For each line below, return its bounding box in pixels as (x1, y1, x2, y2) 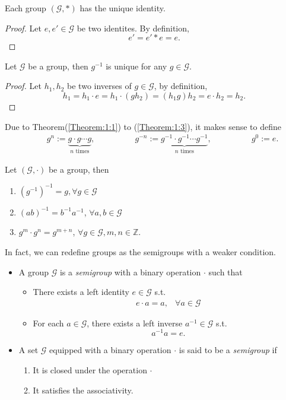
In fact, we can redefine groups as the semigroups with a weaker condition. (5, 245, 276, 258)
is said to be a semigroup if (179, 344, 277, 356)
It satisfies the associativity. (33, 383, 134, 396)
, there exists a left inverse (87, 316, 183, 329)
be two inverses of (67, 80, 132, 92)
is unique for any (106, 59, 167, 72)
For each (33, 316, 64, 329)
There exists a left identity (33, 285, 129, 298)
